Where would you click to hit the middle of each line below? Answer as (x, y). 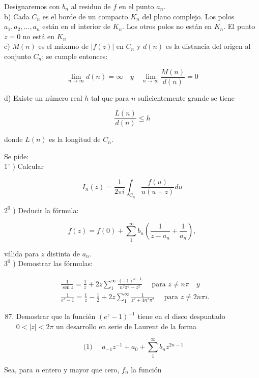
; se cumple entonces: (75, 56)
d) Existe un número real (43, 97)
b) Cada (17, 16)
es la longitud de (75, 139)
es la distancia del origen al (208, 46)
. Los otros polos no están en (167, 26)
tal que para (110, 97)
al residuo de (91, 6)
